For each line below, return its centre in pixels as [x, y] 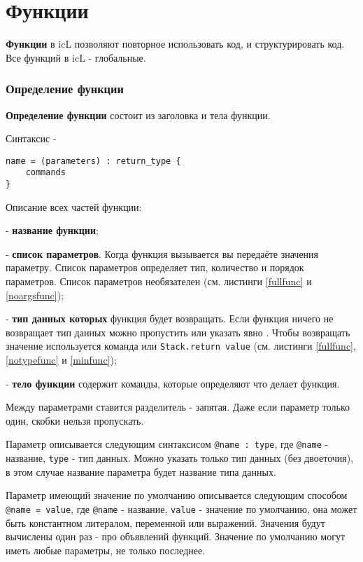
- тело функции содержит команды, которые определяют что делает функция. [173, 383]
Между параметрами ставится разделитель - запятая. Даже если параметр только [178, 407]
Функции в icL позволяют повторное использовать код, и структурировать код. [175, 44]
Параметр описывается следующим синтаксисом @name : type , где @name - [167, 444]
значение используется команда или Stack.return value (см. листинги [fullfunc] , [181, 346]
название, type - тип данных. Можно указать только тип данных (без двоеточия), [180, 458]
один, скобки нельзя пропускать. [75, 420]
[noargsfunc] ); [35, 295]
